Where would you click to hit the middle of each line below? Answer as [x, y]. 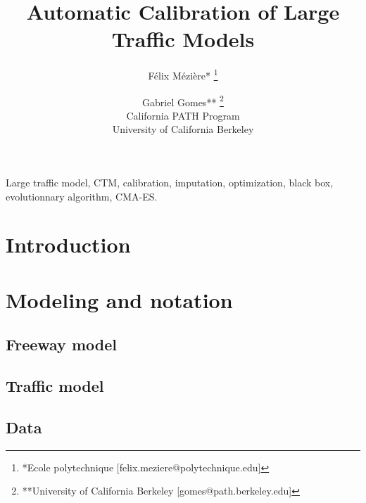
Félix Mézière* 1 [183, 74]
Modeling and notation [119, 299]
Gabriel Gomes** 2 [183, 101]
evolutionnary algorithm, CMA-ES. [82, 196]
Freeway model [61, 344]
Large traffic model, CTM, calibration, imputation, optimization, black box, [170, 182]
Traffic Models [183, 39]
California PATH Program [183, 115]
